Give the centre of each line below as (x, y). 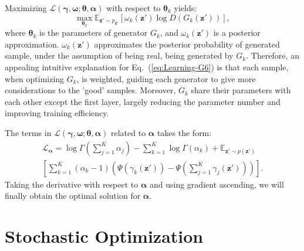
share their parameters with (241, 90)
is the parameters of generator (93, 33)
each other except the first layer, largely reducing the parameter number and (143, 101)
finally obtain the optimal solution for (73, 196)
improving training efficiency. (57, 113)
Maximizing (26, 8)
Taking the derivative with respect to (72, 184)
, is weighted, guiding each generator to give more (166, 78)
